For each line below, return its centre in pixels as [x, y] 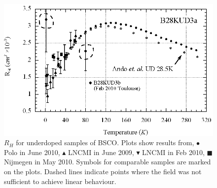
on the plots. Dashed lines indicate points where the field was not [103, 172]
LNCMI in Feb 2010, [173, 152]
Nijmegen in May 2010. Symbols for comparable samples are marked [108, 162]
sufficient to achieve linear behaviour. [60, 181]
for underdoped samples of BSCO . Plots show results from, [105, 142]
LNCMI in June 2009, [101, 152]
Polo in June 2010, [32, 152]
